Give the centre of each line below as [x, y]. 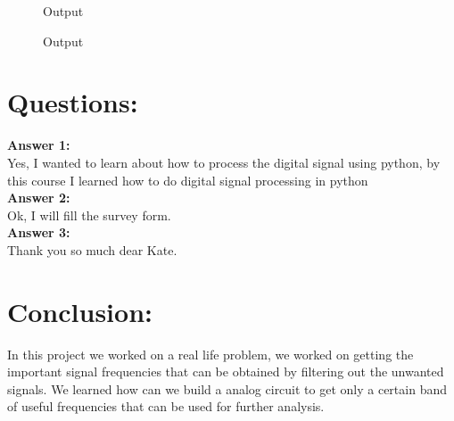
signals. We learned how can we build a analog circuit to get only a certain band [227, 388]
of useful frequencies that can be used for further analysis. [166, 406]
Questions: [73, 102]
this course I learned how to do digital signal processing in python [188, 180]
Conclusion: [80, 311]
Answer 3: [39, 232]
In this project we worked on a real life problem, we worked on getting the [210, 354]
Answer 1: [39, 145]
